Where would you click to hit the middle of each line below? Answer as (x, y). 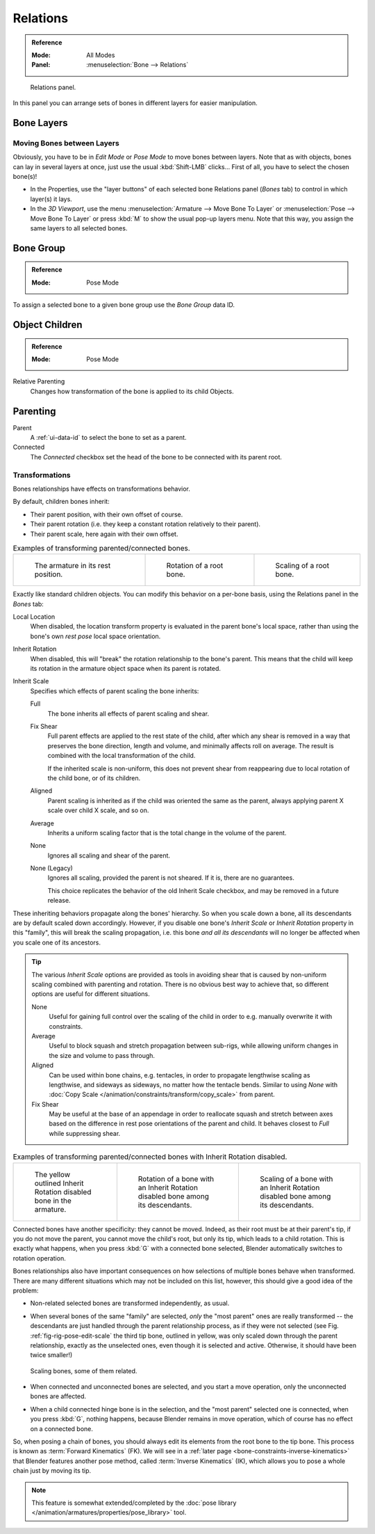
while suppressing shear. (85, 1133)
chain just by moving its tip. (52, 1471)
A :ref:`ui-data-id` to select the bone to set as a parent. (108, 438)
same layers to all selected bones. (79, 228)
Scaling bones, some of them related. (84, 1370)
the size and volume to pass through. (102, 1055)
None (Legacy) (51, 868)
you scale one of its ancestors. (57, 942)
